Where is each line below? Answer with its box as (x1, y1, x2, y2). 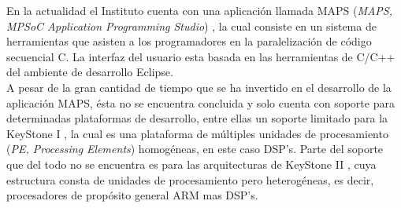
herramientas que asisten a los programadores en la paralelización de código (6, 33, 372, 49)
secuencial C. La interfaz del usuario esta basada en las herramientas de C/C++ (6, 48, 395, 64)
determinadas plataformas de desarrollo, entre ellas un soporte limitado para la (6, 110, 388, 126)
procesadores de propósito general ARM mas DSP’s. (6, 187, 258, 203)
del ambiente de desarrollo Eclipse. (6, 64, 173, 80)
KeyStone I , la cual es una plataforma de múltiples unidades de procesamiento (6, 125, 388, 141)
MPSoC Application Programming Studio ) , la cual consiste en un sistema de (6, 17, 377, 34)
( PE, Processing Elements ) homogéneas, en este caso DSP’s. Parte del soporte (6, 140, 384, 157)
